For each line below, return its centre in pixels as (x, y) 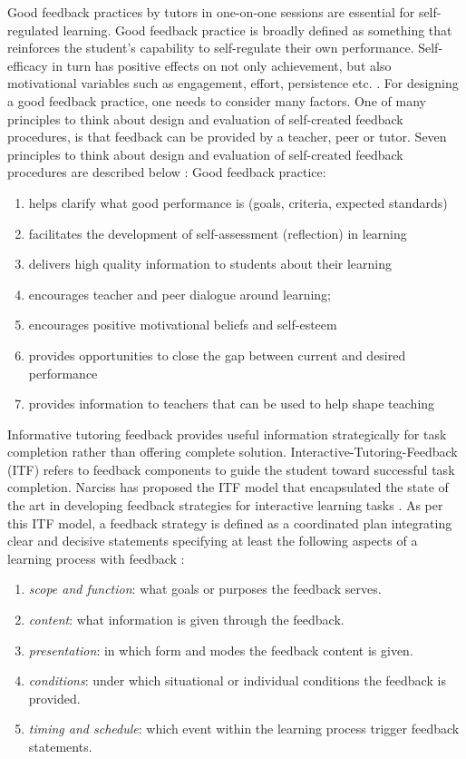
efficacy (28, 65)
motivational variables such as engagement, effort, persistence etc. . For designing (233, 83)
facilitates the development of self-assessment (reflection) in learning (218, 233)
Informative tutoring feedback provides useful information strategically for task (227, 434)
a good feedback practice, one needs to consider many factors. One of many (217, 100)
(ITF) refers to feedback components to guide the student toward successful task (231, 469)
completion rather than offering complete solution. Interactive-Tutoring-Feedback (233, 452)
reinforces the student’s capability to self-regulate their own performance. (211, 48)
